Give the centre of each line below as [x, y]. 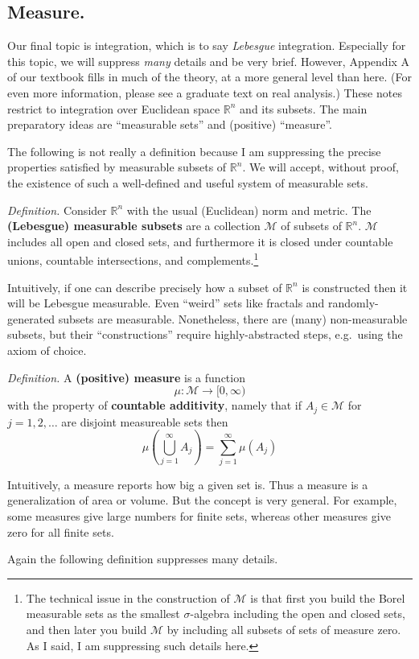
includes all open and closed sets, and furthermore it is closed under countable [200, 241]
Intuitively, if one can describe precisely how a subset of [145, 287]
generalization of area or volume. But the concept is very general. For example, [202, 500]
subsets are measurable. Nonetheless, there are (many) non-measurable [233, 318]
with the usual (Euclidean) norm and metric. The [249, 210]
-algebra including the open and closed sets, [298, 614]
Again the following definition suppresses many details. [143, 559]
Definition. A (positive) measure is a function [126, 377]
